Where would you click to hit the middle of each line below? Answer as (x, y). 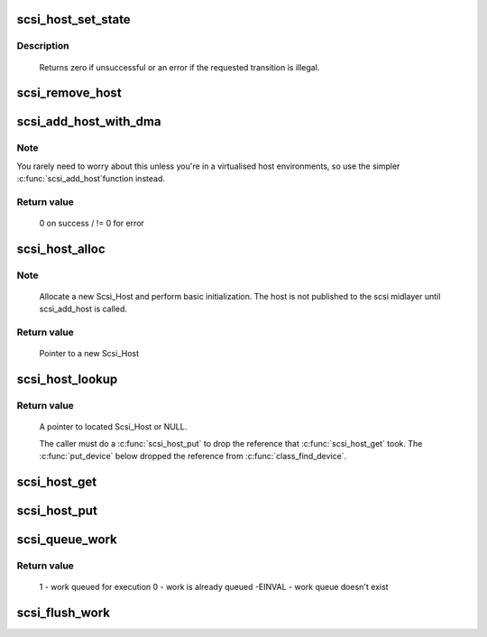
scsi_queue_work (67, 540)
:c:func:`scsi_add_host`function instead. (91, 179)
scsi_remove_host (69, 93)
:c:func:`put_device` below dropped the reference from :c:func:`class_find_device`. (193, 457)
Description (43, 46)
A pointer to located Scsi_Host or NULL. (113, 427)
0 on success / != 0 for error (92, 223)
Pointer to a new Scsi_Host (89, 354)
